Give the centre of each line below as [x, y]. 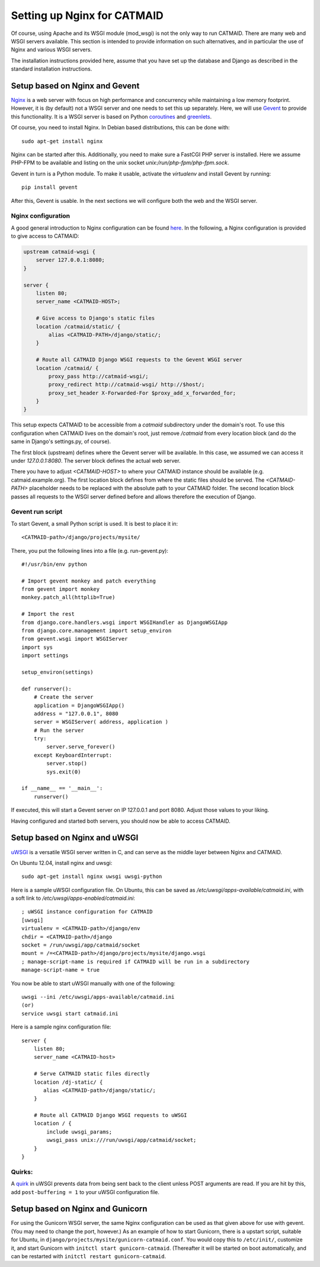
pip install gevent [50, 187]
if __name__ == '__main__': [62, 788]
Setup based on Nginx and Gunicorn [79, 1209]
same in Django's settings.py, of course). [61, 441]
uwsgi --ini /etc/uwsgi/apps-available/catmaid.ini [98, 997]
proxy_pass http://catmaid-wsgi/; [98, 376]
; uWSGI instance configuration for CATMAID [87, 912]
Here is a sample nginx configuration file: [61, 1027]
